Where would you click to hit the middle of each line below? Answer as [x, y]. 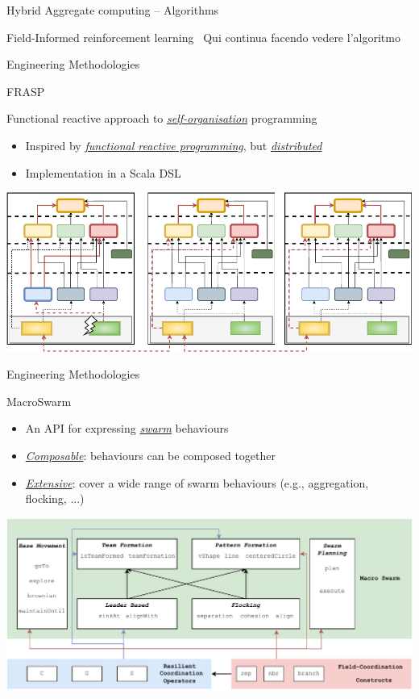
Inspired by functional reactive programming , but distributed [174, 145]
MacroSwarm [39, 401]
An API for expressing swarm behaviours [127, 428]
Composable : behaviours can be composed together [150, 455]
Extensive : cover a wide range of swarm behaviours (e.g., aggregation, [197, 482]
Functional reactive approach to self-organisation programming [162, 118]
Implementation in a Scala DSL [103, 172]
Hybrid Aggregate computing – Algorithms [113, 10]
